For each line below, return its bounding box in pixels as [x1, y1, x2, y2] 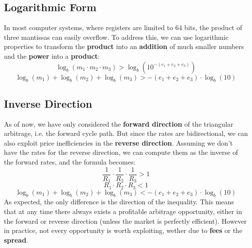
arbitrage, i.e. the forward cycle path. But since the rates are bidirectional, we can [4, 128, 248, 138]
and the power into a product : [4, 50, 100, 61]
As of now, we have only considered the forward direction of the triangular [4, 118, 234, 129]
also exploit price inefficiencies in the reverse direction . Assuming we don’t [4, 137, 233, 148]
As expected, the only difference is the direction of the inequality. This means [4, 197, 234, 207]
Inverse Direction [4, 96, 93, 111]
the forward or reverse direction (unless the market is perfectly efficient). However [4, 215, 247, 226]
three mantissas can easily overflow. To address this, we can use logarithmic [4, 32, 229, 42]
